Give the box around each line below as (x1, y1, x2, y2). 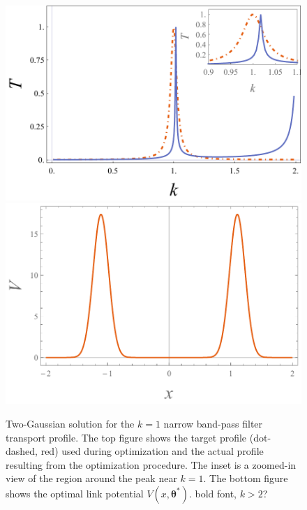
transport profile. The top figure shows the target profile (6, 430, 247, 444)
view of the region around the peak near (6, 471, 177, 486)
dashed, (6, 444, 38, 458)
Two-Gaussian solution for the (6, 416, 135, 430)
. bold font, (188, 486, 237, 500)
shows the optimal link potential (6, 486, 144, 500)
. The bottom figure (203, 471, 288, 486)
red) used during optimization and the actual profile (40, 444, 264, 458)
